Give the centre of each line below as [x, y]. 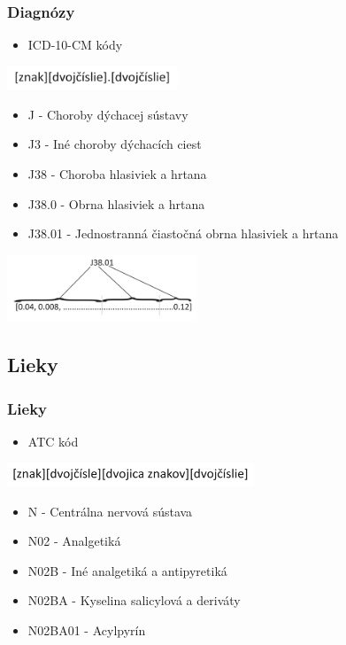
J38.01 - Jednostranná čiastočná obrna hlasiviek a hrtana [183, 233]
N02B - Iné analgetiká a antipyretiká [127, 570]
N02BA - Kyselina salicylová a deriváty [134, 600]
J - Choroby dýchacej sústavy [108, 114]
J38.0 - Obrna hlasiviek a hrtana [116, 203]
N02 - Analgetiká [74, 541]
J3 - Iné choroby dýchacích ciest [115, 144]
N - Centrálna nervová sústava [110, 511]
